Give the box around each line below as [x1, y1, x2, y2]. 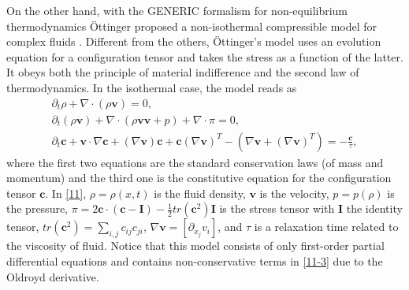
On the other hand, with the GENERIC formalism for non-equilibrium [6, 2, 348, 18]
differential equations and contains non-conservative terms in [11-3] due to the [6, 253, 383, 270]
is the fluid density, [154, 184, 246, 201]
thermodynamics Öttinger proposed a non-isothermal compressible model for [6, 17, 377, 34]
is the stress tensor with [219, 200, 335, 217]
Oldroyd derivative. [6, 268, 99, 284]
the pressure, [6, 200, 69, 217]
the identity [346, 200, 403, 217]
